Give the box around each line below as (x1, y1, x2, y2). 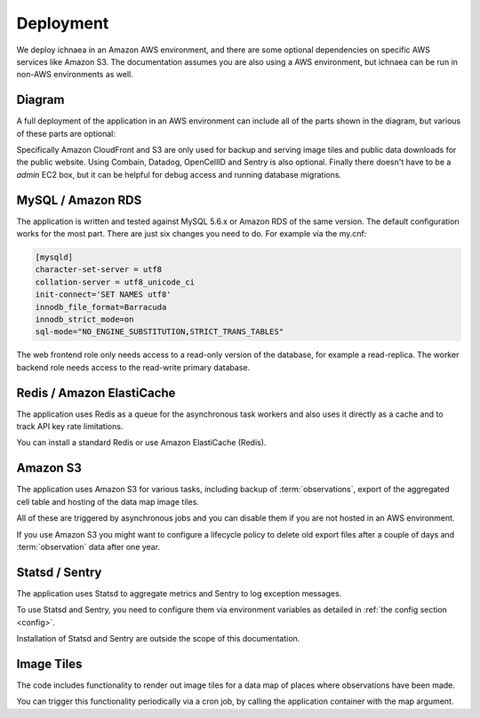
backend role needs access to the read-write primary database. (16, 362, 251, 372)
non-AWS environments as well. (16, 69, 133, 80)
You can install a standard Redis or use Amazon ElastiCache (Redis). (16, 437, 267, 448)
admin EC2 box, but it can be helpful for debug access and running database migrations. (16, 169, 342, 179)
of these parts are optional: (16, 128, 116, 139)
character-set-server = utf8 (35, 265, 163, 275)
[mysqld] (35, 252, 74, 262)
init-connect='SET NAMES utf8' (35, 290, 172, 299)
